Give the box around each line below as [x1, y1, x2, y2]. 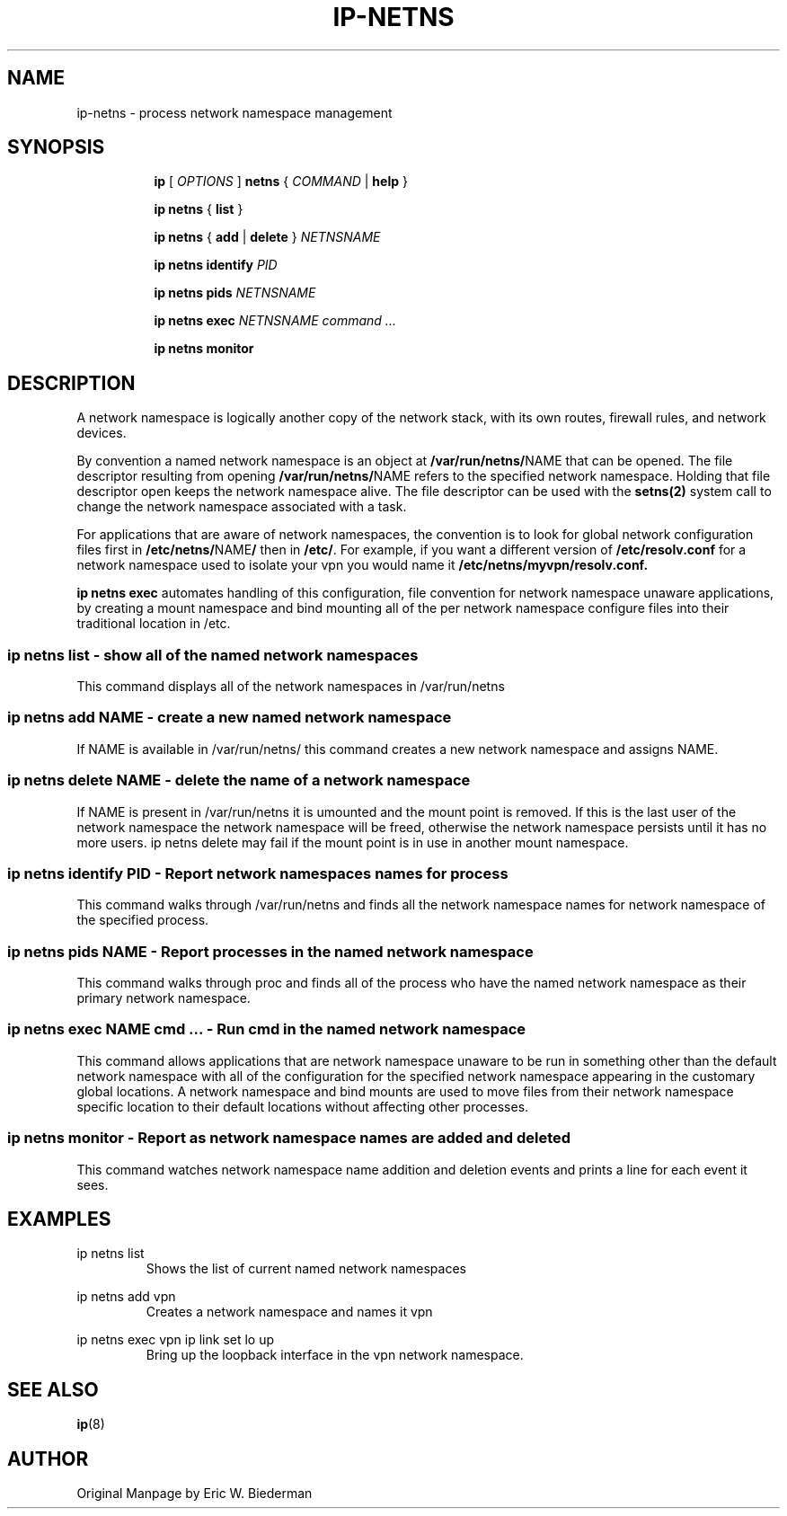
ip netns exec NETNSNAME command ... [154, 313, 396, 329]
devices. [76, 425, 127, 441]
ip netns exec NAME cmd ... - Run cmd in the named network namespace [7, 1020, 526, 1039]
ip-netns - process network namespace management [76, 104, 393, 120]
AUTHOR [7, 1447, 89, 1470]
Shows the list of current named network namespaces [146, 1261, 466, 1277]
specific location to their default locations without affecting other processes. [76, 1098, 529, 1114]
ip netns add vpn [76, 1289, 176, 1305]
